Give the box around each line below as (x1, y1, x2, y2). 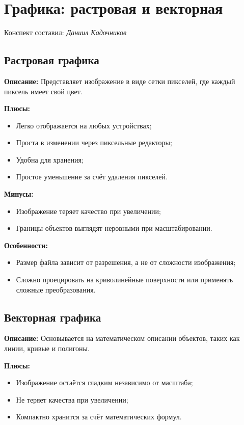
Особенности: (4, 240, 48, 250)
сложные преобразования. (16, 284, 96, 295)
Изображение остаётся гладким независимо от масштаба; (16, 377, 193, 388)
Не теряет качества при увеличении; (16, 394, 128, 405)
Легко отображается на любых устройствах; (16, 120, 152, 130)
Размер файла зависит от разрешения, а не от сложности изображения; (16, 257, 236, 268)
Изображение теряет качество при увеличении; (16, 205, 161, 216)
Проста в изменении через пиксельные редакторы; (16, 137, 172, 148)
